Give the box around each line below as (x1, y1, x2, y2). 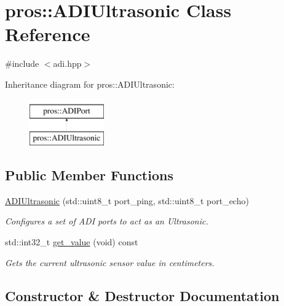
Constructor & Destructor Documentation (5, 286, 280, 305)
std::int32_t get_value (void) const (5, 235, 138, 248)
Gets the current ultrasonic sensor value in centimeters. (5, 256, 215, 269)
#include (5, 57, 39, 70)
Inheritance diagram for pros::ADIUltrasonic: (5, 77, 175, 90)
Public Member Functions (5, 166, 173, 185)
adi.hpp (53, 57, 82, 70)
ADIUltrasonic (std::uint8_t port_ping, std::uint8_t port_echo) (5, 194, 249, 207)
